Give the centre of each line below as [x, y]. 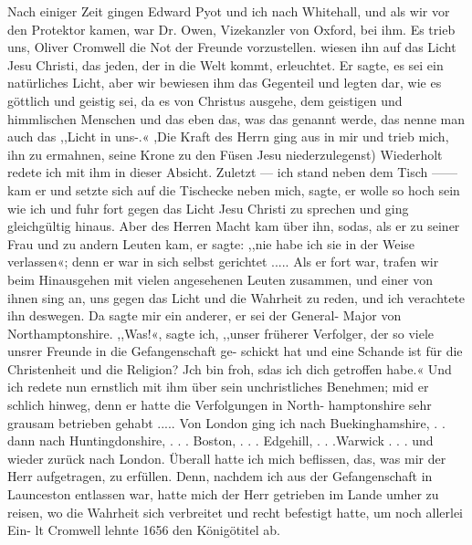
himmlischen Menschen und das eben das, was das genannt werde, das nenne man [236, 118]
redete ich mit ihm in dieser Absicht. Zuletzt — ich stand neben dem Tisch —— [233, 172]
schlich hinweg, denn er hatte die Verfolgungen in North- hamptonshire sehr [220, 405]
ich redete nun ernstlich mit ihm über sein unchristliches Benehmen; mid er [218, 387]
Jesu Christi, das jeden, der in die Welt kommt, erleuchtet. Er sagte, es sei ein [226, 64]
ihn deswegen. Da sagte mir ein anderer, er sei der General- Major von [205, 315]
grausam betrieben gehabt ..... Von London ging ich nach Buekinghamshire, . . [226, 422]
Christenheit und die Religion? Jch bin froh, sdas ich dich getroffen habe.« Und [230, 368]
